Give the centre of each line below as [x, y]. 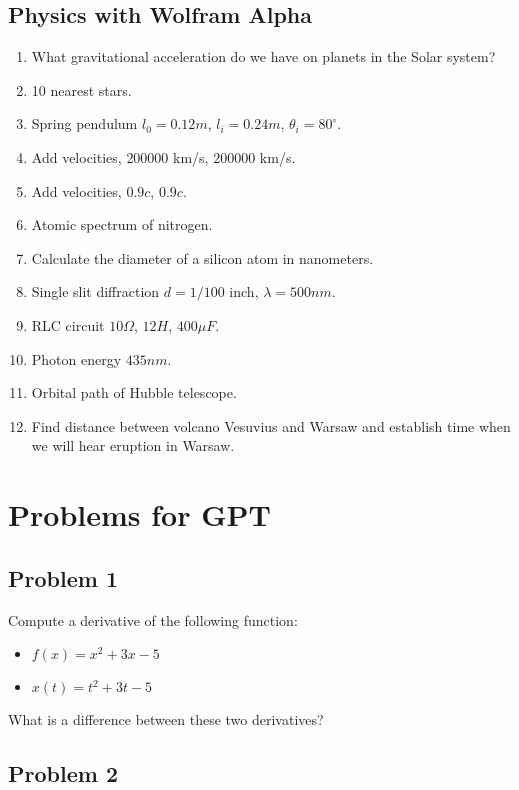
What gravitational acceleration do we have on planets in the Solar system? [263, 56]
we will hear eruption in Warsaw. [133, 445]
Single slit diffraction [95, 291]
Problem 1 [63, 577]
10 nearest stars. [81, 89]
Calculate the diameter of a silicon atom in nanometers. [202, 257]
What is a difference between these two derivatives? [166, 719]
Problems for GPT [139, 514]
